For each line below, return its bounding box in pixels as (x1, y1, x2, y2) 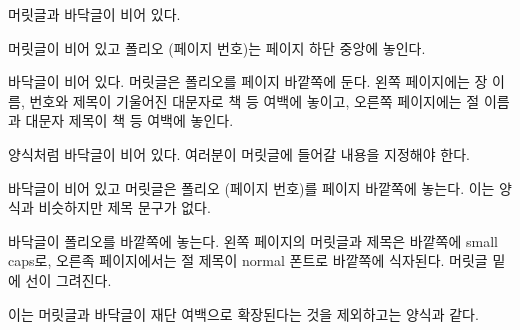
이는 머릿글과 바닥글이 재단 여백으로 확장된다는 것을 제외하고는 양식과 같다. (8, 303, 479, 324)
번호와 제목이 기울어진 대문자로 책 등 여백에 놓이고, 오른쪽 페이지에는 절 (29, 90, 480, 111)
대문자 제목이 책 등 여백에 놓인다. (25, 110, 234, 131)
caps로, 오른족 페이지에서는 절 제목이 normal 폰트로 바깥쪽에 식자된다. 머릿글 (8, 250, 488, 271)
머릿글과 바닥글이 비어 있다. (8, 4, 181, 24)
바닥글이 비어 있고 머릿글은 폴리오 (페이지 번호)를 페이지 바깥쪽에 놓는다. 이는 (8, 177, 495, 198)
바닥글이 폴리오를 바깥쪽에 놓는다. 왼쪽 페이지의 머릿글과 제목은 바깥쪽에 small (8, 230, 498, 251)
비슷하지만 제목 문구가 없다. (38, 197, 211, 218)
